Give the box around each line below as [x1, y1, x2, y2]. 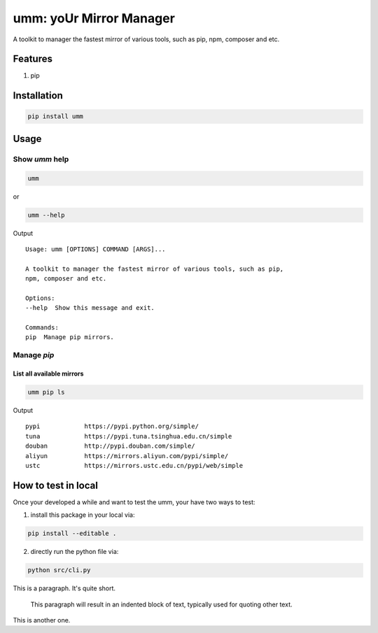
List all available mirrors [13, 369, 84, 378]
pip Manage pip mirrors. [25, 333, 115, 341]
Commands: [25, 324, 59, 332]
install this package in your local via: [30, 511, 135, 519]
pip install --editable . [27, 529, 117, 538]
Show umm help [13, 154, 69, 164]
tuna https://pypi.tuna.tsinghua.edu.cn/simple [25, 432, 232, 440]
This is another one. [13, 616, 71, 624]
